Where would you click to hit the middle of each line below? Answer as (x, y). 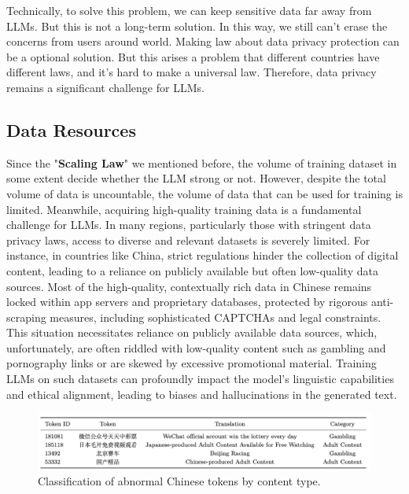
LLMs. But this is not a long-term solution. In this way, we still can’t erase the (197, 26)
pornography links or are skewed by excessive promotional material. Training (192, 363)
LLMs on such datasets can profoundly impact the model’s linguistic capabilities (200, 379)
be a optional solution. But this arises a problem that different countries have (193, 56)
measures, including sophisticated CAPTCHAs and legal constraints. (216, 317)
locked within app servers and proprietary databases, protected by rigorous (187, 302)
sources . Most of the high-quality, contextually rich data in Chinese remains (189, 286)
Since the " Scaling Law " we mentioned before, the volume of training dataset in (202, 162)
